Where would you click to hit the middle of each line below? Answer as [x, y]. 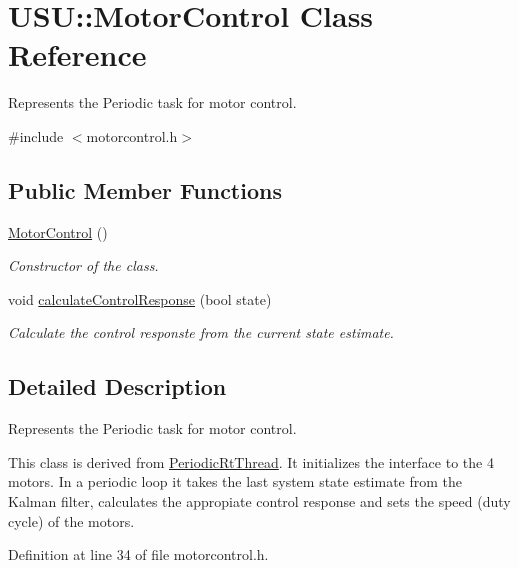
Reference [77, 54]
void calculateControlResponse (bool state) [140, 298]
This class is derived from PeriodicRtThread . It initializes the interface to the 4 [251, 461]
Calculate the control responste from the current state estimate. [201, 332]
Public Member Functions [145, 189]
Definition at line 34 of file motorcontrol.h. [138, 554]
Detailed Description [117, 386]
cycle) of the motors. [71, 520]
